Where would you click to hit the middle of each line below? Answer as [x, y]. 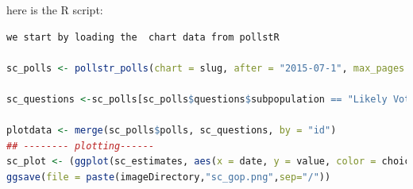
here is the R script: [55, 10]
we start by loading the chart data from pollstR [143, 37]
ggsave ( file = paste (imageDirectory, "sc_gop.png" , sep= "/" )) [169, 177]
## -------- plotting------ [81, 146]
